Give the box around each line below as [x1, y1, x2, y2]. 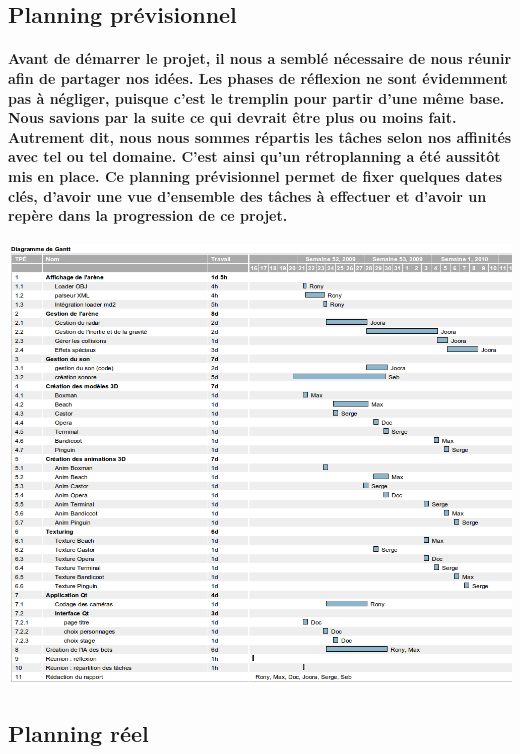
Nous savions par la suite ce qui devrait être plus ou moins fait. [8, 107, 457, 128]
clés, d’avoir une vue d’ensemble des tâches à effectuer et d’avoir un [8, 185, 487, 206]
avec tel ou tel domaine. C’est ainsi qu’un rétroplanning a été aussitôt [8, 146, 501, 167]
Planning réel [8, 717, 149, 748]
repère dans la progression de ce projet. [8, 205, 288, 226]
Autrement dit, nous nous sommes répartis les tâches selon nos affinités [8, 126, 512, 147]
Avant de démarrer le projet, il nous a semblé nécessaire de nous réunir [8, 48, 512, 69]
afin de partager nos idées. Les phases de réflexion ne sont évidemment [8, 67, 508, 88]
